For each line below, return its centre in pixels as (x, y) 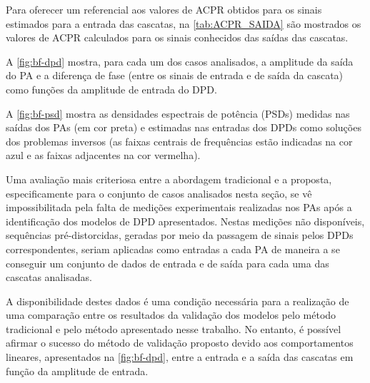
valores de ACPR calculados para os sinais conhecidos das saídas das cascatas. (177, 37)
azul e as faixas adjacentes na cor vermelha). (103, 155)
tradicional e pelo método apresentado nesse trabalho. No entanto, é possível (174, 328)
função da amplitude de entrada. (77, 371)
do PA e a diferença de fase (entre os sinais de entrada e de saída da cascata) (175, 75)
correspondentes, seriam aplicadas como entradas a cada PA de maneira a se (173, 249)
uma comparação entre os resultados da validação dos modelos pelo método (171, 315)
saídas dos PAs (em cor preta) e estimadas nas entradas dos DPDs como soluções (184, 127)
